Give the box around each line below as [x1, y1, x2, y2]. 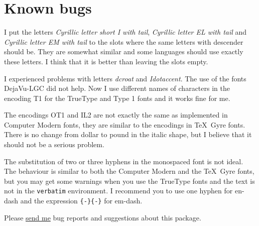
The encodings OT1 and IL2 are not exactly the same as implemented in [4, 109, 228, 120]
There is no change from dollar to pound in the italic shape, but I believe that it [4, 129, 252, 140]
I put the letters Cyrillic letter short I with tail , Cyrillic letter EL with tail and [4, 27, 247, 37]
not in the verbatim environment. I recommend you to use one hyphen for [4, 185, 233, 196]
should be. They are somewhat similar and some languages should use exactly [4, 46, 243, 57]
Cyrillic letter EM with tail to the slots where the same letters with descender [4, 36, 243, 47]
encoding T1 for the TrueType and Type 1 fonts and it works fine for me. [4, 92, 230, 103]
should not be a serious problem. [4, 139, 104, 150]
